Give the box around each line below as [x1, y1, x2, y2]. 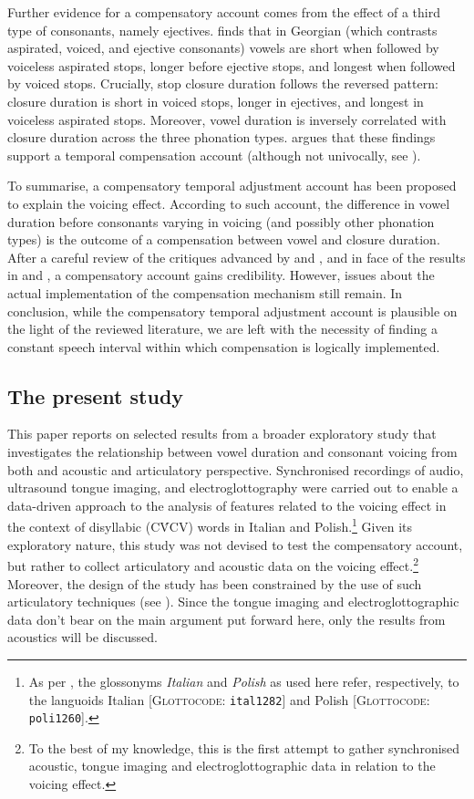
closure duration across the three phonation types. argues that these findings [7, 128, 436, 147]
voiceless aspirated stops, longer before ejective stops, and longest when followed [7, 56, 456, 75]
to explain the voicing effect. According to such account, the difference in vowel [7, 193, 450, 213]
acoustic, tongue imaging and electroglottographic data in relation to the [28, 756, 436, 775]
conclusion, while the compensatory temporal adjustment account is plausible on [7, 301, 458, 320]
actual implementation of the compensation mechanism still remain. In [7, 283, 403, 302]
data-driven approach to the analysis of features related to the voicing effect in [7, 495, 447, 514]
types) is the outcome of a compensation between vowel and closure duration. [7, 230, 440, 249]
